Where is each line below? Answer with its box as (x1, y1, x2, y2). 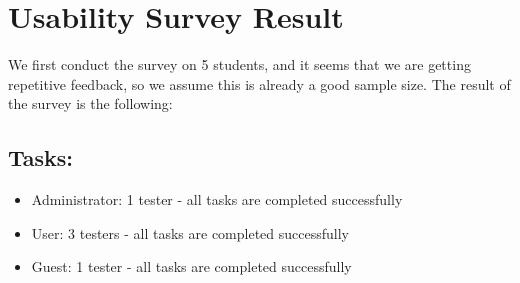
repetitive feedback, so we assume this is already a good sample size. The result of (8, 73, 511, 94)
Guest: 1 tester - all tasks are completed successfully (31, 256, 352, 277)
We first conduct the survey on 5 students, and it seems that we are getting (8, 54, 471, 75)
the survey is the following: (8, 93, 173, 114)
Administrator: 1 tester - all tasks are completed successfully (31, 189, 403, 210)
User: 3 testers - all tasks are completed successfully (31, 222, 350, 243)
